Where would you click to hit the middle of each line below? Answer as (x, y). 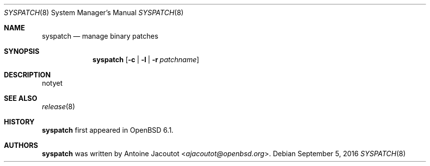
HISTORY (19, 122)
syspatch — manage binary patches (100, 36)
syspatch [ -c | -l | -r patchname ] (146, 59)
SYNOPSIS (22, 51)
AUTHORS (21, 145)
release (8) (58, 107)
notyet (52, 83)
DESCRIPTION (27, 75)
